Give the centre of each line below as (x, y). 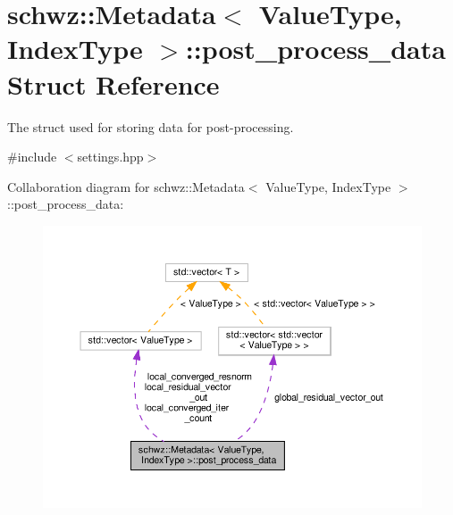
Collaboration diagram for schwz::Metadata (126, 186)
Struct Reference (113, 83)
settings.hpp (110, 157)
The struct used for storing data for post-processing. (151, 126)
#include (32, 157)
